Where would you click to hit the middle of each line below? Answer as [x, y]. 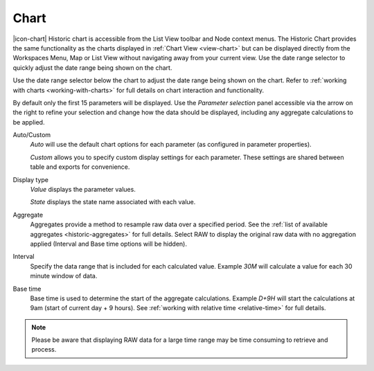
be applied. [29, 122]
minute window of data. [64, 276]
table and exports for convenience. [80, 167]
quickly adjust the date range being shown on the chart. [92, 67]
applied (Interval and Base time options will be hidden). [108, 244]
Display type [30, 179]
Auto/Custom [32, 135]
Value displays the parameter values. [83, 190]
